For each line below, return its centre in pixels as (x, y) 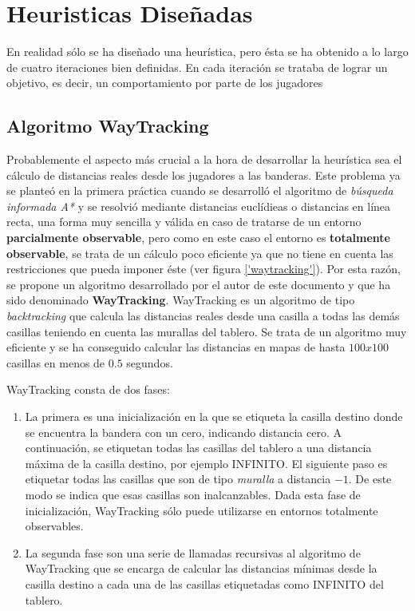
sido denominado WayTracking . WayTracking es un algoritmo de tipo (181, 300)
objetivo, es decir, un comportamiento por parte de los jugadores (165, 83)
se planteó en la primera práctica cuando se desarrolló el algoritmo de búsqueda (200, 190)
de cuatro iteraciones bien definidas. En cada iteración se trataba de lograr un (197, 67)
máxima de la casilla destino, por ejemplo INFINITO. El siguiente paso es (206, 463)
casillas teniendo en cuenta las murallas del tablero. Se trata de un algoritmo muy (207, 331)
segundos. (150, 362)
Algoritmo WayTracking (108, 126)
